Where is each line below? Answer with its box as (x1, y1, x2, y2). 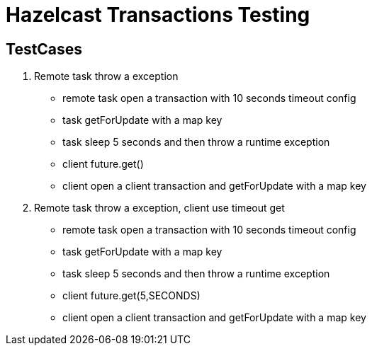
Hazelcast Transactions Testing (6, 3, 310, 27)
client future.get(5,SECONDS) (62, 289, 201, 302)
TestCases (6, 40, 83, 58)
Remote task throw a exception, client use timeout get (34, 202, 285, 214)
